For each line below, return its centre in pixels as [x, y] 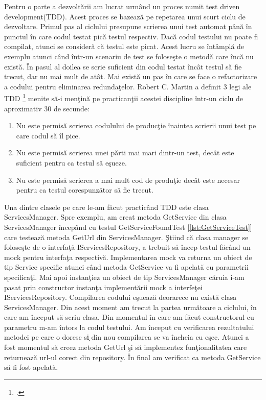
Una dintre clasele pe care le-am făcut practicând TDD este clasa [106, 207]
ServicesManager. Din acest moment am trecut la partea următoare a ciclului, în [130, 307]
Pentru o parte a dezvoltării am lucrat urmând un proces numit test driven [122, 6]
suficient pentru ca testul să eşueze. [71, 162]
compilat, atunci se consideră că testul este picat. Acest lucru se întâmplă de [124, 46]
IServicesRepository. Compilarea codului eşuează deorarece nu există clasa [120, 297]
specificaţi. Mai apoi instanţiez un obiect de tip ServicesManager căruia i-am [124, 277]
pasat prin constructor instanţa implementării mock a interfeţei [103, 287]
